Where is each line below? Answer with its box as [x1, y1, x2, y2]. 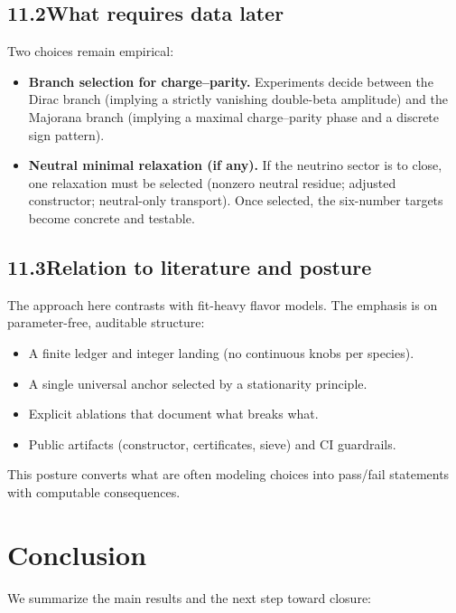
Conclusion [7, 535, 147, 572]
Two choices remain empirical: [7, 42, 174, 61]
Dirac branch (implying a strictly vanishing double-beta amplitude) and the [28, 90, 448, 108]
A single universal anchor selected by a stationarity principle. [28, 373, 368, 392]
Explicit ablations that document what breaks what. [28, 404, 319, 423]
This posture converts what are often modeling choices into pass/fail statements [7, 465, 450, 484]
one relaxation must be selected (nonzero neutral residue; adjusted [28, 173, 396, 192]
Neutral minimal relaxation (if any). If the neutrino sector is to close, [28, 156, 442, 174]
